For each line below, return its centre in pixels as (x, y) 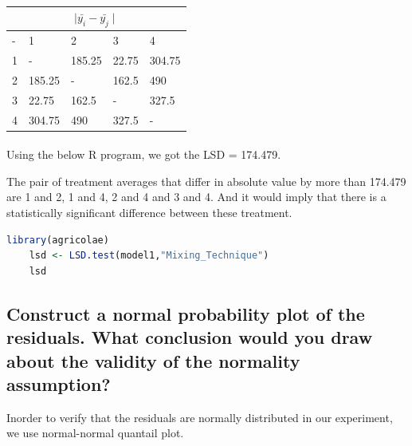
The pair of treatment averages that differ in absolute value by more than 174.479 (206, 181)
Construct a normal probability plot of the (186, 313)
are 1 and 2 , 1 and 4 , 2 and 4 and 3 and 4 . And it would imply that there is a (196, 197)
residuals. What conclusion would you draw (190, 337)
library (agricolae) (58, 240)
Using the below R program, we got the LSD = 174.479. (144, 154)
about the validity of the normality (153, 360)
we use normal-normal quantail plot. (95, 433)
